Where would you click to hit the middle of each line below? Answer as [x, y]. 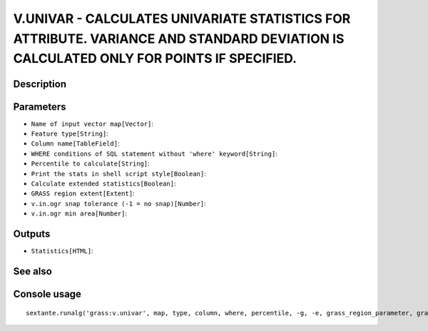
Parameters [40, 107]
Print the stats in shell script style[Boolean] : [118, 173]
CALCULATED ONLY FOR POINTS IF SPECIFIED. [155, 59]
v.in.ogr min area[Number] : [79, 213]
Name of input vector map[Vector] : [92, 123]
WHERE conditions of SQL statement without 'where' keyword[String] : [154, 153]
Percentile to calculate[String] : [90, 163]
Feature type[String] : [70, 134]
